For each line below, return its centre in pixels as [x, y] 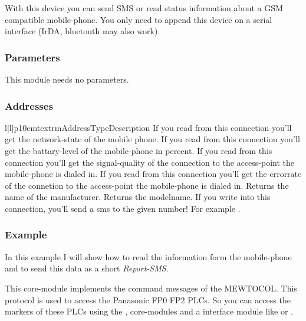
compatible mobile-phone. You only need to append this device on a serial [139, 19]
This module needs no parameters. [67, 79]
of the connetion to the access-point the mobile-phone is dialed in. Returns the [147, 185]
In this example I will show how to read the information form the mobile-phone [148, 256]
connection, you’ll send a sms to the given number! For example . [123, 208]
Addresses [29, 105]
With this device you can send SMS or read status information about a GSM [144, 8]
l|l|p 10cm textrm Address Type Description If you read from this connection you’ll [148, 127]
